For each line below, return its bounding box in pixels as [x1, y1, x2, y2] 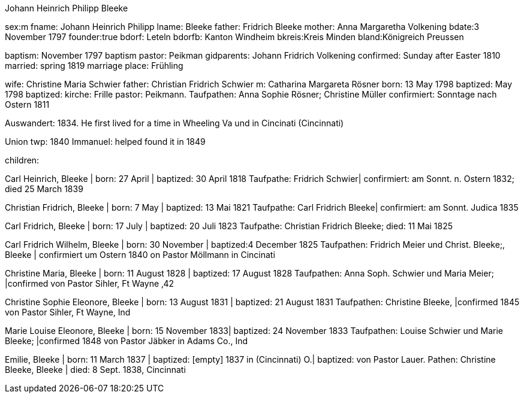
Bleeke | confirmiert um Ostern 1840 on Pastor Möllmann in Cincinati [5, 250, 275, 260]
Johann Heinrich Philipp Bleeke [5, 3, 128, 13]
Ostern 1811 [5, 99, 50, 110]
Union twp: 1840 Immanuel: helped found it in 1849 [5, 136, 206, 147]
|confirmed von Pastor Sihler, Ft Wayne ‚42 [5, 278, 174, 288]
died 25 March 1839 [5, 184, 83, 194]
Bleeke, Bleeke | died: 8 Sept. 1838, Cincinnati [5, 364, 186, 375]
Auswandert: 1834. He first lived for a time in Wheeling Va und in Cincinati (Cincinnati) [5, 118, 344, 128]
